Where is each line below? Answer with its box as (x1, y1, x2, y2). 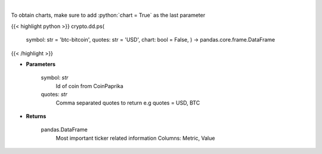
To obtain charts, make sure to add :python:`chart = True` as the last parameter (11, 12, 206, 19)
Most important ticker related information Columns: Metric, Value (55, 134, 215, 142)
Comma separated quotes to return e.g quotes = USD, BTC (55, 99, 200, 106)
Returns (26, 112, 47, 120)
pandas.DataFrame (41, 126, 88, 133)
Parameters (26, 60, 56, 68)
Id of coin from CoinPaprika (55, 82, 123, 89)
